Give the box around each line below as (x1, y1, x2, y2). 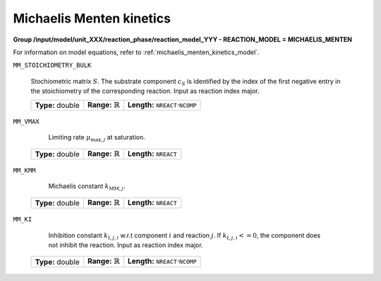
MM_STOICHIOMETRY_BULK (13, 61, 92, 70)
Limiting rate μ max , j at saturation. (48, 133, 146, 144)
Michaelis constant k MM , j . (48, 182, 126, 192)
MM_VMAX (13, 117, 40, 125)
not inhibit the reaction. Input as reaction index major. (48, 241, 204, 249)
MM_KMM (13, 166, 36, 175)
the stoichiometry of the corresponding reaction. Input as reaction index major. (30, 87, 260, 95)
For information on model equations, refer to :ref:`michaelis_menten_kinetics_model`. (13, 48, 260, 56)
